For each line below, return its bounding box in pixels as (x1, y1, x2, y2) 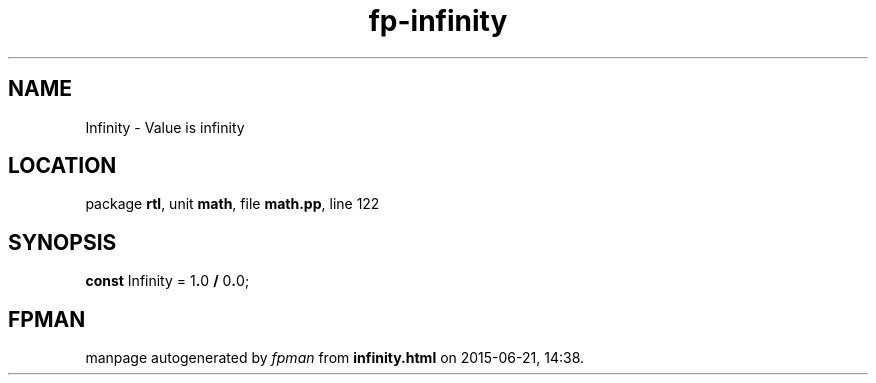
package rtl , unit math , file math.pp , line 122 (85, 195, 380, 213)
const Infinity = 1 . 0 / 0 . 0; (85, 272, 250, 290)
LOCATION (8, 153, 117, 179)
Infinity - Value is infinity (85, 118, 245, 136)
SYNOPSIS (8, 229, 117, 255)
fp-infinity (368, 4, 508, 38)
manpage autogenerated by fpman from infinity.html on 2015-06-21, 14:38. (85, 349, 585, 367)
